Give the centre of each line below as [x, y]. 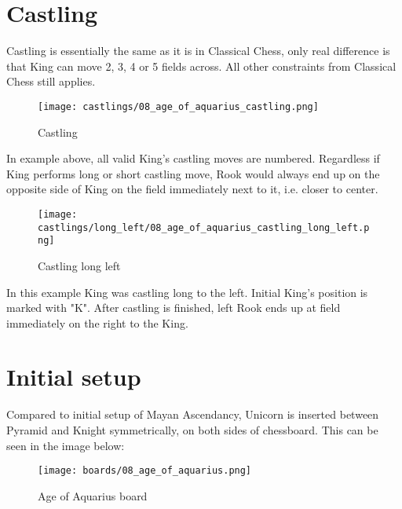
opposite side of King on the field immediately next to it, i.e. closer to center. [192, 189]
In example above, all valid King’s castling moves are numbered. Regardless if [193, 158]
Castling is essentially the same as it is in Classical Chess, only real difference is [198, 51]
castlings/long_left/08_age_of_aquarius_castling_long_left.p [204, 227]
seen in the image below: [66, 445]
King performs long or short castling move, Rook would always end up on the [193, 173]
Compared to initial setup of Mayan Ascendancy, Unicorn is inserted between [193, 414]
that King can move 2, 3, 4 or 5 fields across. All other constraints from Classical [201, 66]
